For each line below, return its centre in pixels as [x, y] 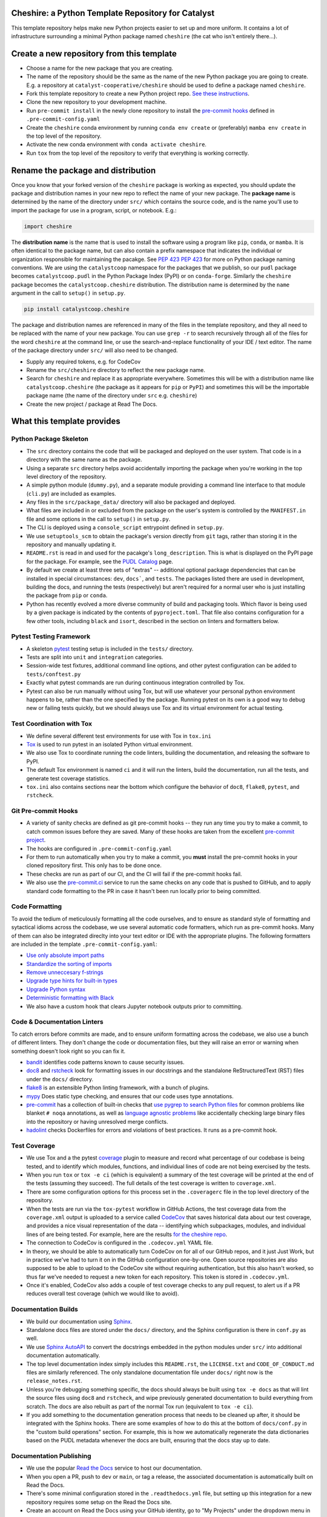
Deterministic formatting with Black [70, 998]
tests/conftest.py [54, 674]
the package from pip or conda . [67, 595]
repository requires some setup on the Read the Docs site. [99, 1502]
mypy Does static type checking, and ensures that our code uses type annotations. [130, 1096]
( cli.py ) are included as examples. [71, 493]
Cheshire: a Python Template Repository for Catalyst [113, 13]
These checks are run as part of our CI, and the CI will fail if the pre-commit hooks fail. [134, 874]
